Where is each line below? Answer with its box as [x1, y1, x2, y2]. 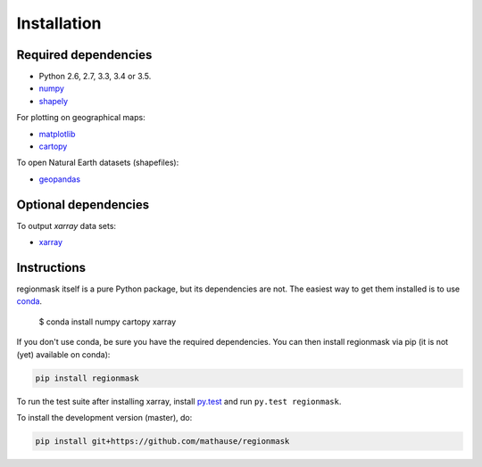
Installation [16, 13, 102, 33]
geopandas [38, 174, 80, 184]
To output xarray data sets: [16, 220, 116, 231]
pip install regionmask [35, 373, 140, 383]
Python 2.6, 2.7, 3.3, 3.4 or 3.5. [38, 71, 152, 82]
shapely [38, 95, 69, 106]
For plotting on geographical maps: [16, 112, 146, 123]
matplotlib [38, 128, 76, 139]
